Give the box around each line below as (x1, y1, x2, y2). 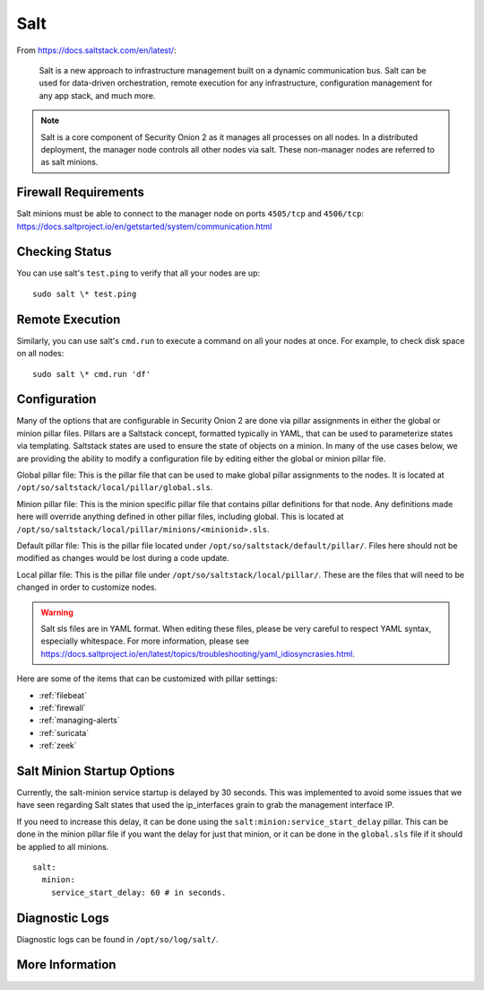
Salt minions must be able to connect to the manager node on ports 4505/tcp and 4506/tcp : (16, 208, 365, 219)
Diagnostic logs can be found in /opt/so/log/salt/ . (16, 933, 219, 944)
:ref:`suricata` (39, 727, 90, 738)
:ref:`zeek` (39, 740, 78, 751)
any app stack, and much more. (39, 90, 156, 101)
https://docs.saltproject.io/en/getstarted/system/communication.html (16, 221, 272, 232)
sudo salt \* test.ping (32, 288, 137, 299)
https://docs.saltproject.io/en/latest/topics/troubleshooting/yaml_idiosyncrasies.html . (40, 648, 356, 659)
